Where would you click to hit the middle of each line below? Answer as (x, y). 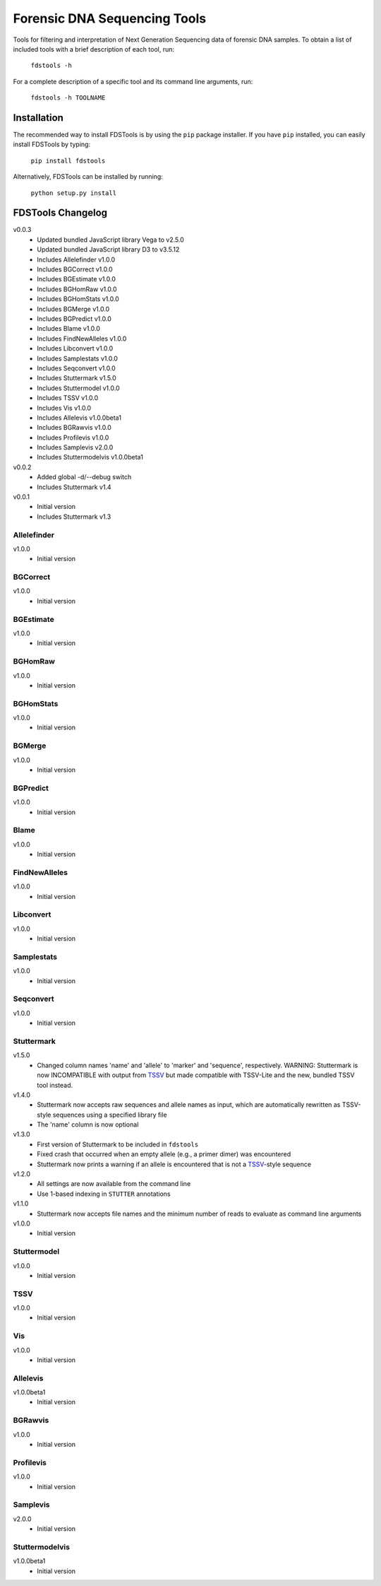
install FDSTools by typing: (52, 144)
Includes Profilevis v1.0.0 (73, 437)
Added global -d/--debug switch (84, 477)
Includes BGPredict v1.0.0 (74, 319)
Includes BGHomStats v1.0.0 (78, 299)
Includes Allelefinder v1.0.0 (76, 259)
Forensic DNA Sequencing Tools (110, 18)
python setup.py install (73, 193)
